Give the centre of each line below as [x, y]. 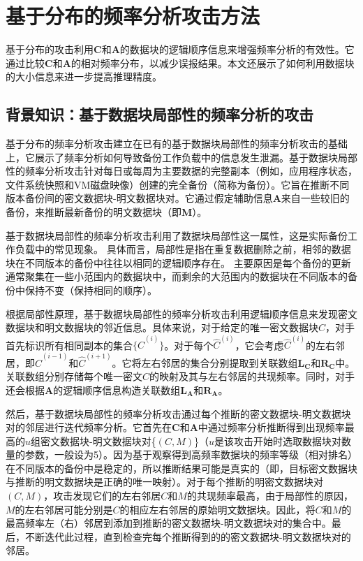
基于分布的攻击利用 [50, 49]
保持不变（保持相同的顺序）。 [91, 290]
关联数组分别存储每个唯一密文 [74, 376]
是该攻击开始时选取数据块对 [278, 440]
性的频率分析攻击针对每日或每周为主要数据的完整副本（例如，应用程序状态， [181, 171]
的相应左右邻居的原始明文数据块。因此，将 [217, 509]
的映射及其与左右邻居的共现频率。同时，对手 [252, 376]
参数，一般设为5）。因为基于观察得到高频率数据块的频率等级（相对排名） [191, 454]
